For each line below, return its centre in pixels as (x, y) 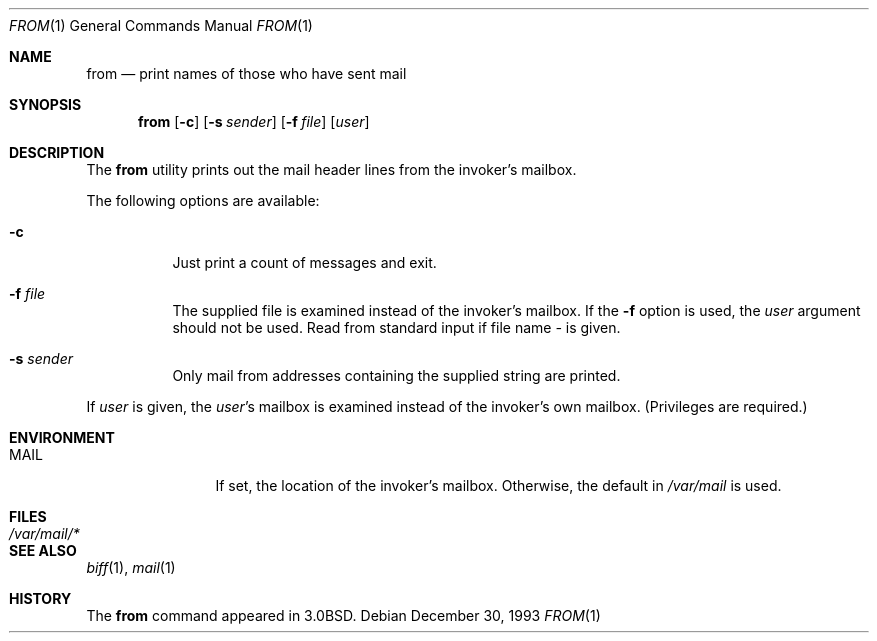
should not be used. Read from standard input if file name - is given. (396, 327)
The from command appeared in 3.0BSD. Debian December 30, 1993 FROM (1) (343, 615)
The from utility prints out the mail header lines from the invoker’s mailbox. (331, 169)
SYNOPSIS (45, 104)
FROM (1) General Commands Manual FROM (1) (161, 25)
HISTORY (40, 598)
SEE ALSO (43, 550)
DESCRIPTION (57, 152)
